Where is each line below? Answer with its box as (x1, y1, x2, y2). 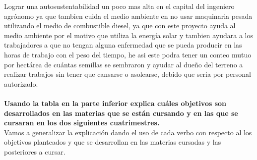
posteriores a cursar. (4, 146, 65, 157)
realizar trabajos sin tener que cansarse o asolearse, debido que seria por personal (4, 69, 251, 79)
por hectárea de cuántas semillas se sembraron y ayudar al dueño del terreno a (4, 59, 243, 69)
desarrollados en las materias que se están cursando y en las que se (4, 107, 238, 118)
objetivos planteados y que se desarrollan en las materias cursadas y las (4, 137, 221, 147)
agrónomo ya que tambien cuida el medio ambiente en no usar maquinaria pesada (4, 10, 253, 21)
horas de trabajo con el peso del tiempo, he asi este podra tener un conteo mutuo (4, 49, 252, 59)
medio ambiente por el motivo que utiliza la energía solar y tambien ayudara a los (4, 30, 253, 40)
